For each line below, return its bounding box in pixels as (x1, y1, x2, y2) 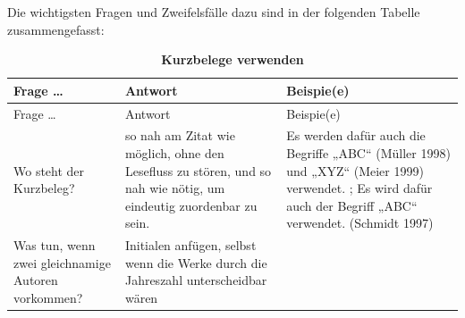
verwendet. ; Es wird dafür (286, 179, 433, 197)
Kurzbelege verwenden (161, 50, 304, 69)
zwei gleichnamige (13, 253, 111, 272)
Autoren (13, 271, 58, 289)
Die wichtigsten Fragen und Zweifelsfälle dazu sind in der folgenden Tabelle (7, 3, 420, 21)
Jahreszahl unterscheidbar (124, 271, 267, 289)
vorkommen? (13, 289, 83, 307)
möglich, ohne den (124, 144, 224, 163)
